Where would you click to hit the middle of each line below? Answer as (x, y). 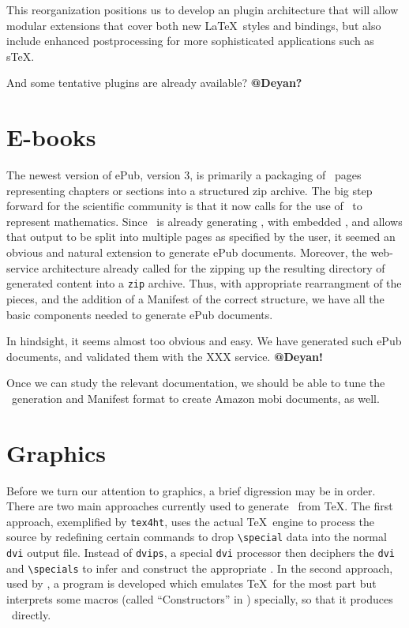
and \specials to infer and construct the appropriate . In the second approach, (200, 568)
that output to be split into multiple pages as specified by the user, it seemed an (201, 237)
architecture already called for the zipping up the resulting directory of (214, 267)
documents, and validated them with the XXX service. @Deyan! (165, 356)
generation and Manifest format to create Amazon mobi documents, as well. (195, 398)
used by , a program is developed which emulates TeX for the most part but (191, 583)
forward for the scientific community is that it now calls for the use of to (184, 206)
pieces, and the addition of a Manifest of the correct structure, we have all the (195, 298)
